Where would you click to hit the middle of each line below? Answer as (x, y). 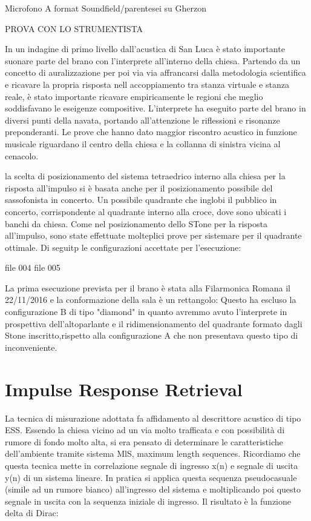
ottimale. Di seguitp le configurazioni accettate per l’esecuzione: (123, 247)
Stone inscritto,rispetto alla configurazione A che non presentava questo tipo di (152, 335)
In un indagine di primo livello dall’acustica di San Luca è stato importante (145, 49)
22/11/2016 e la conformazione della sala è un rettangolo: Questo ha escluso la (151, 300)
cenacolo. (22, 155)
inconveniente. (31, 347)
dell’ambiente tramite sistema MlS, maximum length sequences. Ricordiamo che (153, 453)
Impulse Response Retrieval (124, 389)
